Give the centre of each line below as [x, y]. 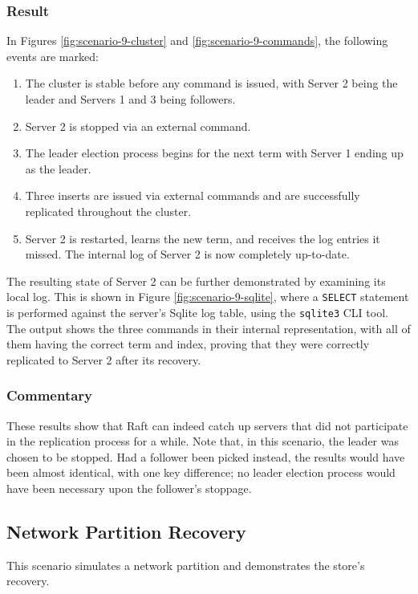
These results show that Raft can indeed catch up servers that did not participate [207, 425]
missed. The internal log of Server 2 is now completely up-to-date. [187, 254]
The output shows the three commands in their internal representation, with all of [209, 328]
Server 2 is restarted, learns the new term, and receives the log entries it [203, 238]
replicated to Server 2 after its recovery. [104, 359]
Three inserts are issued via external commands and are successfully [193, 195]
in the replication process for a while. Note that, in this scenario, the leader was [203, 441]
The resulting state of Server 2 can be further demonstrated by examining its [196, 281]
